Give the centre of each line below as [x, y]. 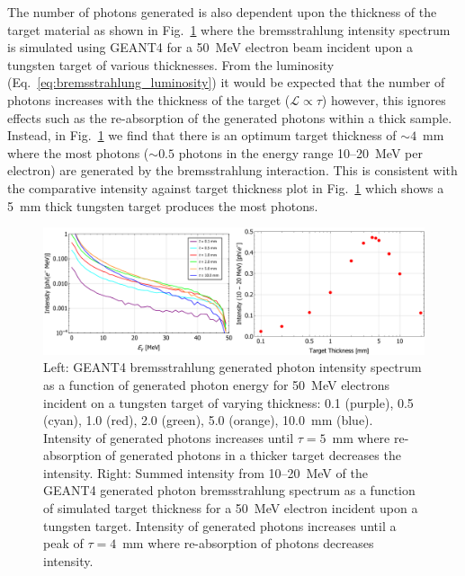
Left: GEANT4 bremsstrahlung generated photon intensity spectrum [232, 367]
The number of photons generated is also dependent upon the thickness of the [222, 12]
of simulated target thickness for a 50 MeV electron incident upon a [231, 508]
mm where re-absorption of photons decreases [248, 543]
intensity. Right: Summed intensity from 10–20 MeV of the [206, 472]
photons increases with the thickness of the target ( [149, 99]
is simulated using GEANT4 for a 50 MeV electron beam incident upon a [210, 47]
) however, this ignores [384, 99]
